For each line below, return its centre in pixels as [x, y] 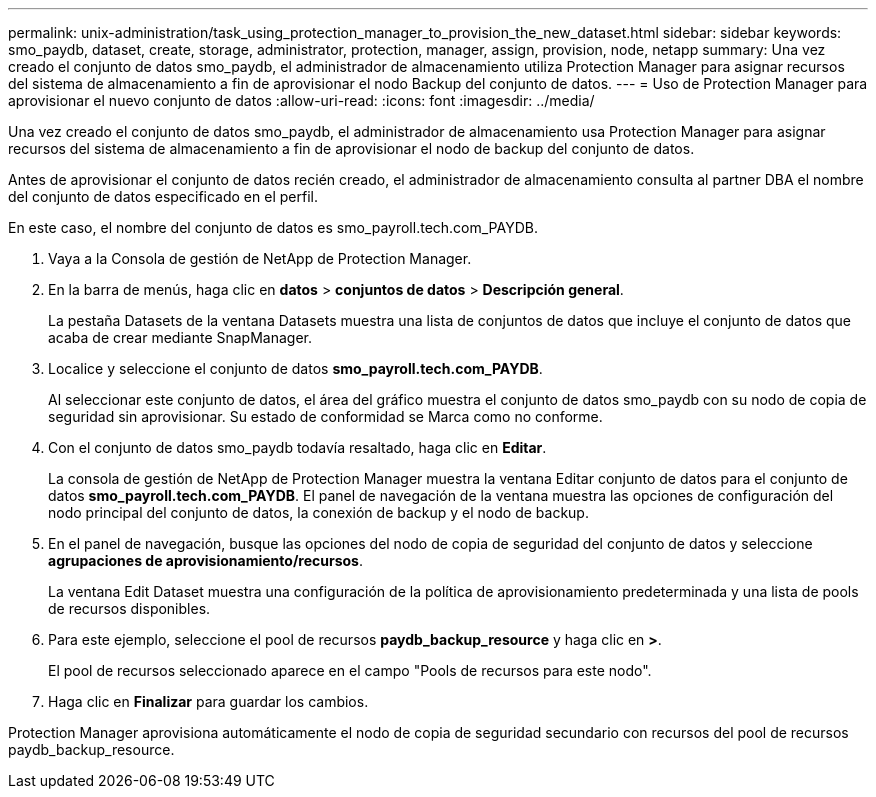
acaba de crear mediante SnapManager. [180, 337]
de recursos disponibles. [129, 608]
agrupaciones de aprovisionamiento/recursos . [205, 560]
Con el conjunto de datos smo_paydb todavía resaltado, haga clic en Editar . [297, 447]
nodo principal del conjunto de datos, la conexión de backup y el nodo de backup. [318, 512]
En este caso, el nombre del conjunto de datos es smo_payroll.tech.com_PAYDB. [273, 227]
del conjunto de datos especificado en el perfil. [163, 196]
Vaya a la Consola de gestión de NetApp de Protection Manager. [260, 258]
